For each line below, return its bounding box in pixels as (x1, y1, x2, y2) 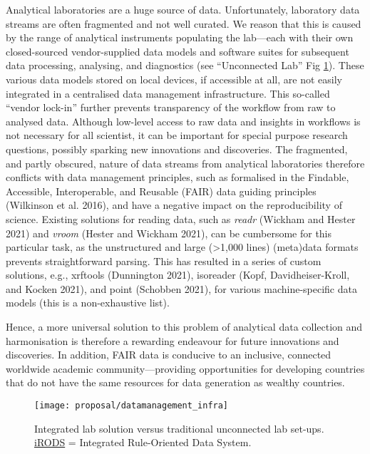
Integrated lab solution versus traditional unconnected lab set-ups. (34, 421, 324, 435)
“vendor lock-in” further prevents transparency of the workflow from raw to (6, 100, 336, 115)
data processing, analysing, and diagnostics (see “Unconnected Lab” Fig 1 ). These (6, 58, 364, 73)
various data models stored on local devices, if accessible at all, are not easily (6, 71, 342, 86)
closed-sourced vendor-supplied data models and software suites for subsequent (6, 43, 349, 58)
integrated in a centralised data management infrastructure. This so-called (6, 86, 330, 100)
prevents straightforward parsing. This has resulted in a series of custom (6, 253, 322, 268)
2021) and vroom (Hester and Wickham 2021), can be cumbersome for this (6, 225, 332, 240)
